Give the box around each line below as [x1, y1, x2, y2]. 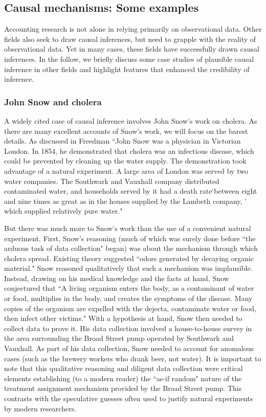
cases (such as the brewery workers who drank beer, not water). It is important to [4, 353, 261, 363]
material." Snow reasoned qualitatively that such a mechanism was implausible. [4, 263, 253, 273]
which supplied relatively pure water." [4, 205, 123, 216]
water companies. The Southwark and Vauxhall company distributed [4, 175, 219, 186]
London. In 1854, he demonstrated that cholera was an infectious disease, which [4, 145, 254, 156]
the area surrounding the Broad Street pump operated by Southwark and [4, 333, 234, 343]
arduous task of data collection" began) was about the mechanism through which [4, 243, 258, 253]
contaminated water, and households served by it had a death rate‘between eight [4, 186, 257, 196]
